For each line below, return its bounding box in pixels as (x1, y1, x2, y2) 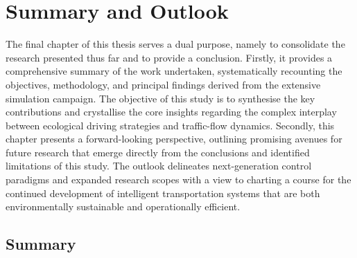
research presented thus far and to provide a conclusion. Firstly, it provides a (6, 50, 333, 64)
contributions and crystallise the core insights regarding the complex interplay (6, 104, 337, 119)
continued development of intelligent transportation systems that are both (6, 185, 320, 200)
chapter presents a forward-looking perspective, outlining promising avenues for (6, 131, 342, 146)
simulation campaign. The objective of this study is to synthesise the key (6, 91, 315, 105)
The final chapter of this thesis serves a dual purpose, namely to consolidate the (6, 37, 345, 51)
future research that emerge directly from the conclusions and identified (6, 145, 310, 159)
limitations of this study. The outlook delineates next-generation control (6, 158, 312, 173)
